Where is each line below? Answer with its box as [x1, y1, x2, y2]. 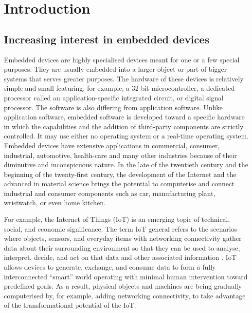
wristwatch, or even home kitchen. [4, 197, 106, 208]
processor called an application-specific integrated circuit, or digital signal [4, 92, 224, 102]
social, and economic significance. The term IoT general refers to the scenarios [4, 223, 237, 234]
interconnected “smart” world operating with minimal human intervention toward [4, 271, 248, 281]
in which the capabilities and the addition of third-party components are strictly [4, 121, 244, 131]
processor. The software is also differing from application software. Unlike [4, 102, 223, 112]
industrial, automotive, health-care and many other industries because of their [4, 150, 237, 160]
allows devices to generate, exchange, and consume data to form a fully [4, 262, 216, 272]
